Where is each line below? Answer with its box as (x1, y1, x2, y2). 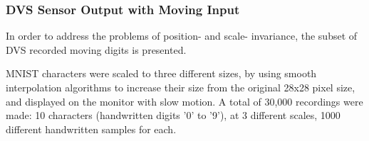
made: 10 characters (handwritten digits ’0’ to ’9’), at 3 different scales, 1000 (6, 108, 341, 123)
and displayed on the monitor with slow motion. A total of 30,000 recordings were (6, 94, 363, 108)
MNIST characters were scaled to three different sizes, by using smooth (6, 66, 317, 81)
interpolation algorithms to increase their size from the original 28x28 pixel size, (6, 80, 355, 94)
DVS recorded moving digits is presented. (6, 42, 187, 57)
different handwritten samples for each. (6, 121, 177, 136)
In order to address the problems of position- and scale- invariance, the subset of (6, 28, 358, 43)
